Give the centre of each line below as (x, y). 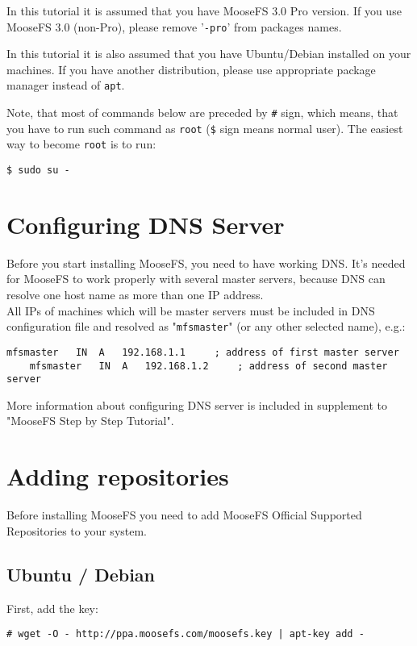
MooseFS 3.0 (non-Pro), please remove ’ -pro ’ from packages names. (174, 26)
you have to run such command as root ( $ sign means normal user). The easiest (205, 128)
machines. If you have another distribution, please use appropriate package (191, 69)
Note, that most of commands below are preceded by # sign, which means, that (202, 113)
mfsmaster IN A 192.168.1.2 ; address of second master (208, 366)
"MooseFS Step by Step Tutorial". (90, 421)
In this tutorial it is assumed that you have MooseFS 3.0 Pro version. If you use (204, 10)
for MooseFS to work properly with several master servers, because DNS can (196, 279)
